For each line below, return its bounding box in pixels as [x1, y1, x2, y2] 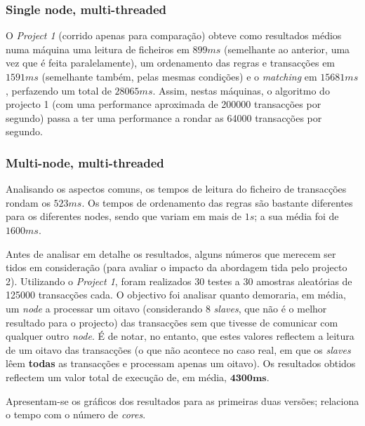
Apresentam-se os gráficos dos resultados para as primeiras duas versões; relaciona [6, 393, 359, 408]
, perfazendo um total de [6, 83, 112, 97]
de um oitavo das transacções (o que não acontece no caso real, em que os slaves [6, 342, 351, 357]
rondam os [6, 195, 51, 209]
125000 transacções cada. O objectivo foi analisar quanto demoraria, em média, [6, 287, 346, 302]
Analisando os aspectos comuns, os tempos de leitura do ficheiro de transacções [6, 181, 347, 196]
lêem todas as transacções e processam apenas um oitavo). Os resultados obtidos [6, 356, 356, 371]
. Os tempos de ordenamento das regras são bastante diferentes [81, 195, 353, 209]
